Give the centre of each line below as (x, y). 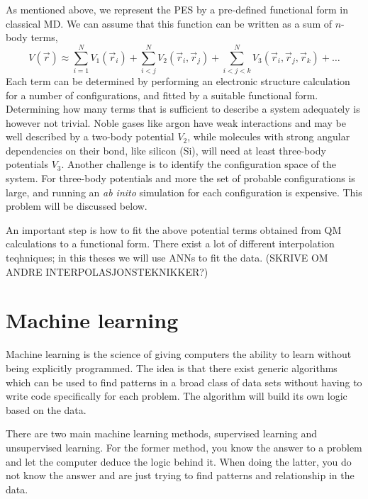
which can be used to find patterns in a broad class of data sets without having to (184, 382)
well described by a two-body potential (90, 136)
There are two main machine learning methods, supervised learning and (162, 433)
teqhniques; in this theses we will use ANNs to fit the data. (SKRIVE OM (167, 258)
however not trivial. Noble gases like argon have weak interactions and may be (176, 122)
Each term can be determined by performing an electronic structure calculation (178, 80)
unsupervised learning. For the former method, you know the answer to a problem (184, 447)
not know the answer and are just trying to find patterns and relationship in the (180, 475)
